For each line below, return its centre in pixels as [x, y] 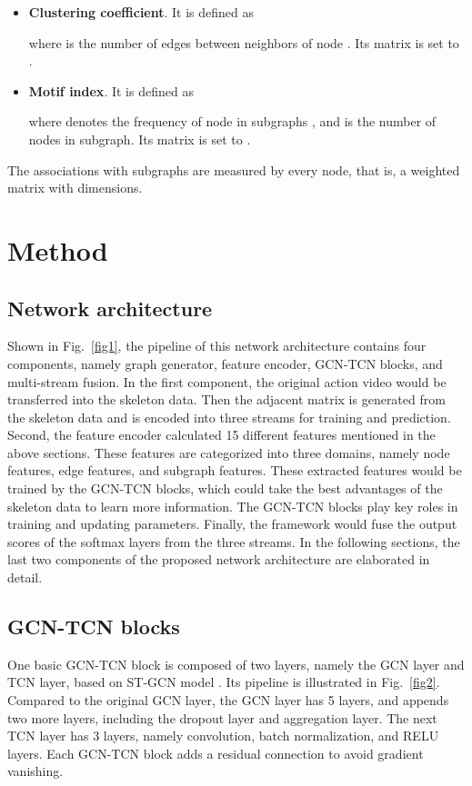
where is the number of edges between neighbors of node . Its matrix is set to [244, 42]
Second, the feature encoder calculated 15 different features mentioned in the [221, 435]
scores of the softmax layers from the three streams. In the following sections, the [234, 541]
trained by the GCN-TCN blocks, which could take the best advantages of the [225, 488]
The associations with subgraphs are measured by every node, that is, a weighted [234, 169]
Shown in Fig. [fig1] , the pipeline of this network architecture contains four [217, 346]
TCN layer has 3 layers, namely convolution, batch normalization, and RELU [223, 736]
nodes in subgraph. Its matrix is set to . [140, 139]
